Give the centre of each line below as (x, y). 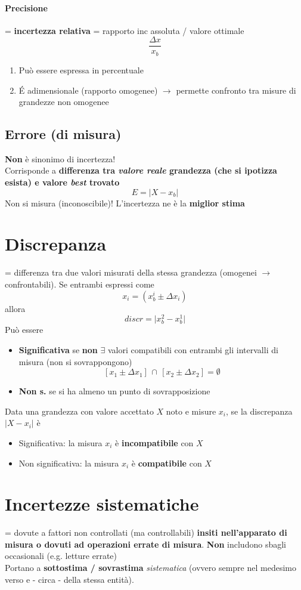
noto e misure (191, 411)
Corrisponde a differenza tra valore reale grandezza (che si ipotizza (141, 170)
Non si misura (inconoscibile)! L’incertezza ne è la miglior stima (125, 203)
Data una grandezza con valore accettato (79, 411)
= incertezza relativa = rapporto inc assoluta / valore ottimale (125, 30)
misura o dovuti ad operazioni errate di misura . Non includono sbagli (145, 544)
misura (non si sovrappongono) (75, 361)
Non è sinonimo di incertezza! (60, 158)
